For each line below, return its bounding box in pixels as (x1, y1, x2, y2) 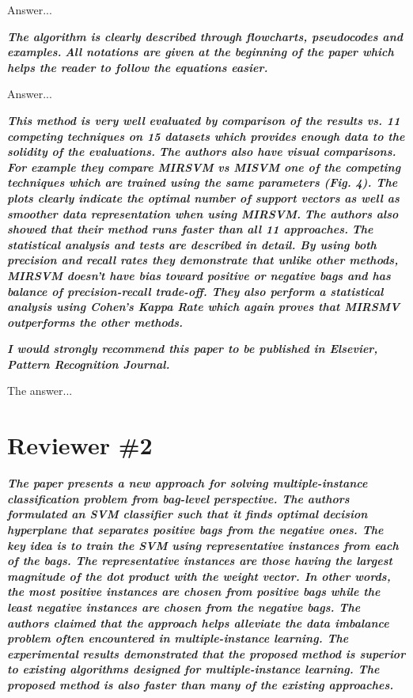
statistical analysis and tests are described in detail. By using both (7, 236, 377, 252)
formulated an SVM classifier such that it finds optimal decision (7, 506, 368, 522)
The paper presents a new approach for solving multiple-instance (7, 475, 368, 491)
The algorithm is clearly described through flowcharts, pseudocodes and (7, 28, 404, 44)
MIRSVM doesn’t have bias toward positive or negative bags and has (7, 267, 391, 283)
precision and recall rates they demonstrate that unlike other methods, (7, 252, 399, 268)
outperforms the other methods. (7, 313, 183, 330)
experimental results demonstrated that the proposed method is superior (7, 645, 406, 662)
